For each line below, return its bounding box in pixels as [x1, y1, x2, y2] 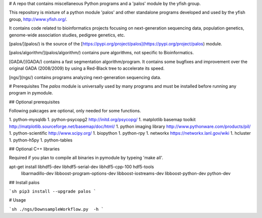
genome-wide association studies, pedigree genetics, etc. [9, 32, 126, 38]
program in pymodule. [9, 90, 53, 96]
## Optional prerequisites [9, 99, 60, 105]
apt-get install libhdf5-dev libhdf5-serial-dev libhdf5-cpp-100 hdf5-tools [9, 164, 154, 170]
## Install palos [9, 179, 40, 185]
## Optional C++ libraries [9, 146, 60, 152]
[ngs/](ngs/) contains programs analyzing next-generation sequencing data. [9, 74, 162, 80]
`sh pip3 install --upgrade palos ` [9, 188, 97, 194]
